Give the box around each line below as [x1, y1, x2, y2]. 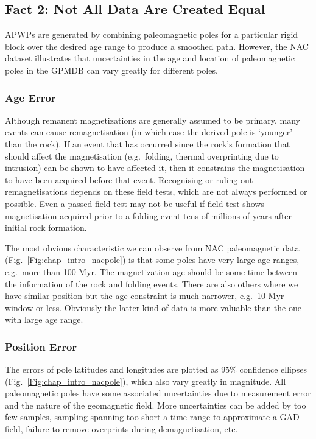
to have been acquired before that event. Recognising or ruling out [5, 173, 253, 186]
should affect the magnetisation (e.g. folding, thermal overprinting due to [5, 149, 279, 162]
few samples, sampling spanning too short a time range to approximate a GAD [5, 410, 300, 423]
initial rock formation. [5, 221, 87, 234]
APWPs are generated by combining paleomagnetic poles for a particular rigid [5, 28, 298, 41]
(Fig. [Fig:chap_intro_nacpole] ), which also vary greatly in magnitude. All [5, 374, 286, 387]
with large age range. [5, 313, 83, 326]
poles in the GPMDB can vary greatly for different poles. [5, 63, 218, 76]
